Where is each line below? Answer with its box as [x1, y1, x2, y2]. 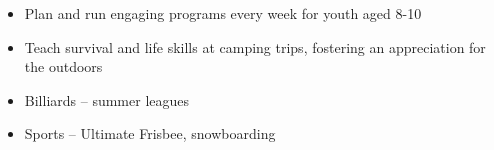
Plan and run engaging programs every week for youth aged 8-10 [24, 3, 422, 23]
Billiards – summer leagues [24, 89, 190, 110]
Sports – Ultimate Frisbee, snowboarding [24, 123, 276, 144]
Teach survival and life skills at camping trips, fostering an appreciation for [24, 36, 486, 57]
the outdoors [24, 56, 103, 77]
